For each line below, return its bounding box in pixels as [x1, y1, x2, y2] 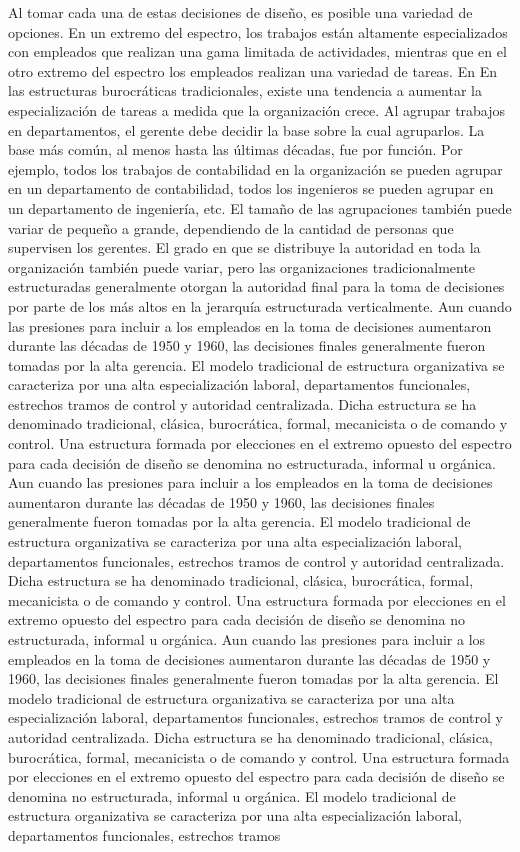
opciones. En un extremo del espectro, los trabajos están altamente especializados [8, 21, 508, 42]
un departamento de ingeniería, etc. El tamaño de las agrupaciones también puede [8, 197, 512, 218]
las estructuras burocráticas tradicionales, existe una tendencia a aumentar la [8, 80, 482, 101]
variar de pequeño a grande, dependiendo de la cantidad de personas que [8, 217, 454, 238]
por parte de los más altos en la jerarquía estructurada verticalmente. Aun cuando [8, 295, 512, 316]
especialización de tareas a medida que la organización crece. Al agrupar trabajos [8, 99, 506, 120]
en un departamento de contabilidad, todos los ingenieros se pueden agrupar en [8, 178, 494, 199]
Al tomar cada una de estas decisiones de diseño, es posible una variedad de [8, 2, 473, 22]
